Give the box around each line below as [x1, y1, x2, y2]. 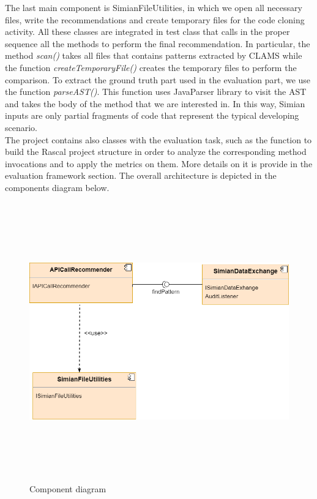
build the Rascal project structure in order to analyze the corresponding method [5, 145, 307, 158]
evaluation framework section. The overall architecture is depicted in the [5, 169, 277, 182]
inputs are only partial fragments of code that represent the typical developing [5, 109, 299, 122]
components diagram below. [5, 181, 110, 193]
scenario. [5, 121, 38, 133]
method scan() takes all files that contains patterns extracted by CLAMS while [5, 49, 302, 62]
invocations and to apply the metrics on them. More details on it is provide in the [5, 157, 313, 170]
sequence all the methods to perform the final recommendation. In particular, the [5, 37, 310, 50]
